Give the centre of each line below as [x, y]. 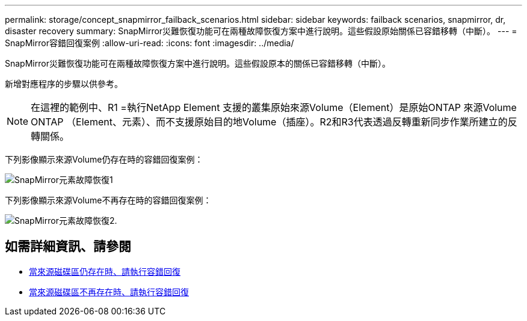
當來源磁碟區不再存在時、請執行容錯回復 [109, 292]
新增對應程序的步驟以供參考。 [64, 84]
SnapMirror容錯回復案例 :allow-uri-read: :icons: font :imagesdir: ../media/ [149, 43]
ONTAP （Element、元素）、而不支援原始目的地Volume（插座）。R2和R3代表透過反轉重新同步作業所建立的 [269, 122]
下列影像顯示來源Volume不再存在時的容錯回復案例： [108, 200]
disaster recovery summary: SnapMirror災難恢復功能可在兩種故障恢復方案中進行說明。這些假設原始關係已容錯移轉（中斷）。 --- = [261, 31]
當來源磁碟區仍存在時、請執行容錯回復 [105, 271]
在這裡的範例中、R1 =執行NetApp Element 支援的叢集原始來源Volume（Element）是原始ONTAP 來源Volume [274, 107]
